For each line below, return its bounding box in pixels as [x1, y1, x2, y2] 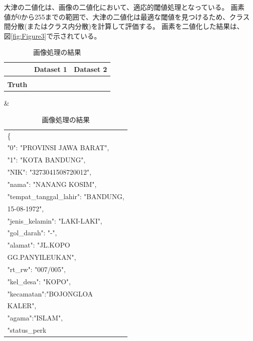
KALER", [7, 300, 37, 311]
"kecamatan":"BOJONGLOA [7, 288, 93, 298]
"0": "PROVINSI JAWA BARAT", [7, 142, 109, 153]
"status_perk [7, 325, 46, 335]
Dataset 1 [34, 64, 67, 74]
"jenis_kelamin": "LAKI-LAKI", [7, 215, 103, 226]
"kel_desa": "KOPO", [7, 276, 71, 286]
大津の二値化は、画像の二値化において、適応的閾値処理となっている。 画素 [4, 2, 245, 12]
